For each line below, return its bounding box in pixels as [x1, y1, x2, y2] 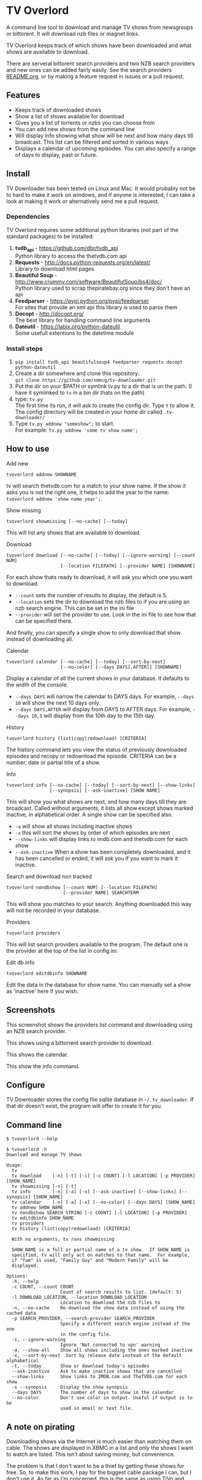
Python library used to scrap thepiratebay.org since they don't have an [14, 284, 191, 292]
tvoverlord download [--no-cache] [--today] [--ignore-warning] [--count [6, 552, 196, 559]
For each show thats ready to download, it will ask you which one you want [6, 573, 193, 580]
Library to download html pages [14, 265, 95, 272]
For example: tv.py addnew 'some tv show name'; [14, 426, 139, 434]
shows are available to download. [6, 48, 89, 55]
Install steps [6, 344, 43, 353]
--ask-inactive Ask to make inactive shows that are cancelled [11, 1368, 182, 1374]
